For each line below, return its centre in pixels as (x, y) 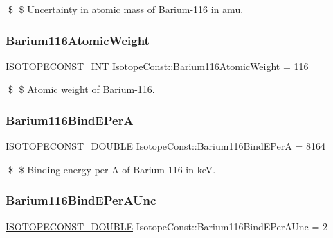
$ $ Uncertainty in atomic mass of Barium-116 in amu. (126, 9)
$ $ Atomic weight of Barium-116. (81, 89)
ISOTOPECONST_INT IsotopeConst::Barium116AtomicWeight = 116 (157, 66)
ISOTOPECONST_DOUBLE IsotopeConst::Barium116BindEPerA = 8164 (165, 146)
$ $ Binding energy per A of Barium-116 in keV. (112, 169)
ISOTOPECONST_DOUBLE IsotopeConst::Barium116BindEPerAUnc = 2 (167, 226)
